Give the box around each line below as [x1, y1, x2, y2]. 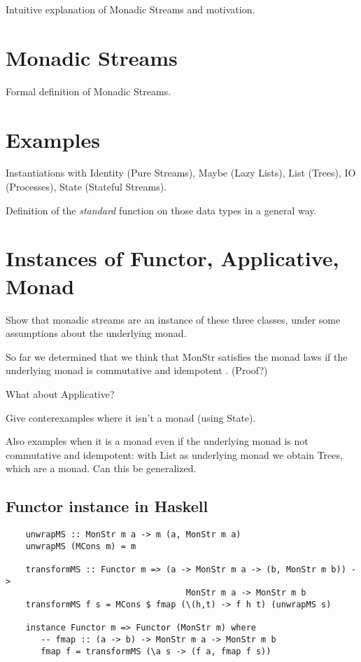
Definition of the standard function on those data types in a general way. [6, 202, 317, 217]
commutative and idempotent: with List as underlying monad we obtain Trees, [6, 447, 343, 462]
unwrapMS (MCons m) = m [25, 541, 136, 551]
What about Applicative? [6, 386, 115, 401]
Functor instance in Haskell [6, 495, 208, 517]
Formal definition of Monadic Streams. [6, 83, 171, 98]
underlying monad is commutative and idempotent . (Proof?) [6, 363, 268, 378]
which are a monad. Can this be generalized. [6, 461, 197, 476]
